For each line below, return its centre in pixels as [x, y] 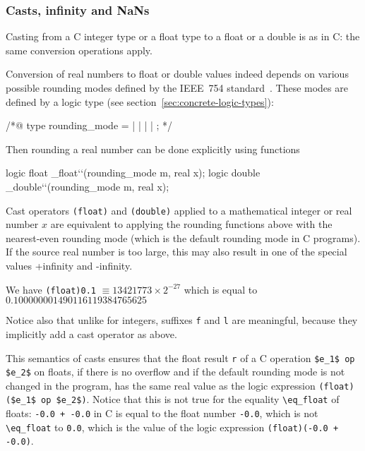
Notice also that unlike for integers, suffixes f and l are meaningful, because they [182, 320]
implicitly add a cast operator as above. [91, 333]
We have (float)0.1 [51, 289]
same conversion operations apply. [79, 50]
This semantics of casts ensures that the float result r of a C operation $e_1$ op [180, 357]
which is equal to [221, 289]
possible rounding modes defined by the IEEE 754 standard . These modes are [177, 88]
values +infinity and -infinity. [69, 265]
